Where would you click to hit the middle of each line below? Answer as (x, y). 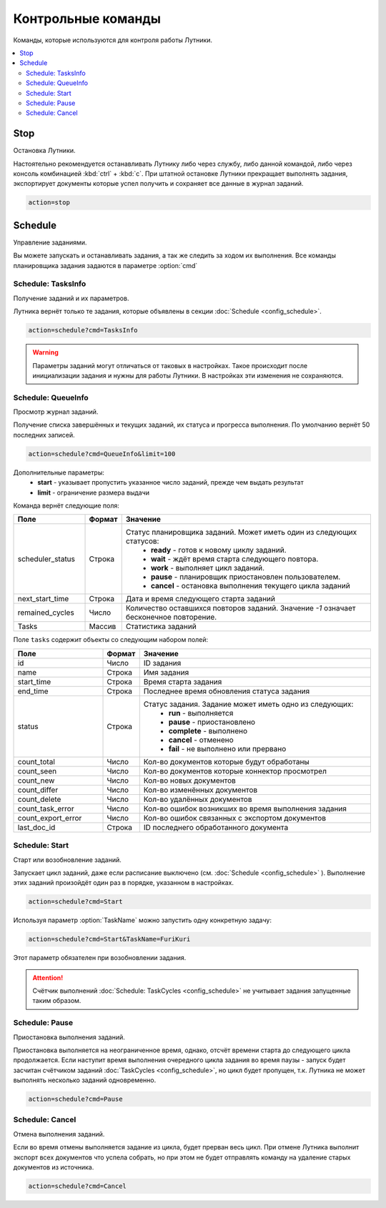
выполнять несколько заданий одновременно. (85, 1080)
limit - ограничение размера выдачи (94, 492)
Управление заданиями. (50, 242)
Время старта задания (183, 681)
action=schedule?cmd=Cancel (77, 1186)
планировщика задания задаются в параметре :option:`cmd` (105, 265)
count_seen (37, 771)
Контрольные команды (87, 19)
